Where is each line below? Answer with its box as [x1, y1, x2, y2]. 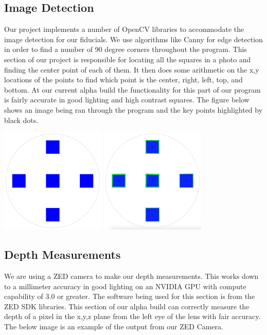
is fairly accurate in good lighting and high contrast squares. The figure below [4, 94, 250, 105]
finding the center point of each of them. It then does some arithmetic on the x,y [4, 64, 259, 75]
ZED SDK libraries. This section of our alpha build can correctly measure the [4, 301, 250, 311]
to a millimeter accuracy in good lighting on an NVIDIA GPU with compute [4, 280, 246, 291]
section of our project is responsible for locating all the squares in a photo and [4, 54, 251, 64]
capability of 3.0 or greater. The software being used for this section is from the [4, 291, 255, 302]
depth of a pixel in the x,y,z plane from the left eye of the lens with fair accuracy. [4, 311, 261, 322]
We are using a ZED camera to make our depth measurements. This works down [4, 270, 259, 281]
